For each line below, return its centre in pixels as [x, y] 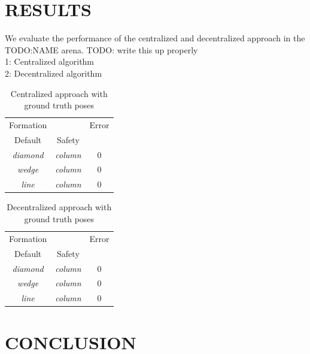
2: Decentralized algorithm [54, 73]
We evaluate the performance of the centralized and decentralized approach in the [155, 38]
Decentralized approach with [59, 207]
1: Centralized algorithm [50, 61]
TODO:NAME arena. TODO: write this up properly [101, 49]
